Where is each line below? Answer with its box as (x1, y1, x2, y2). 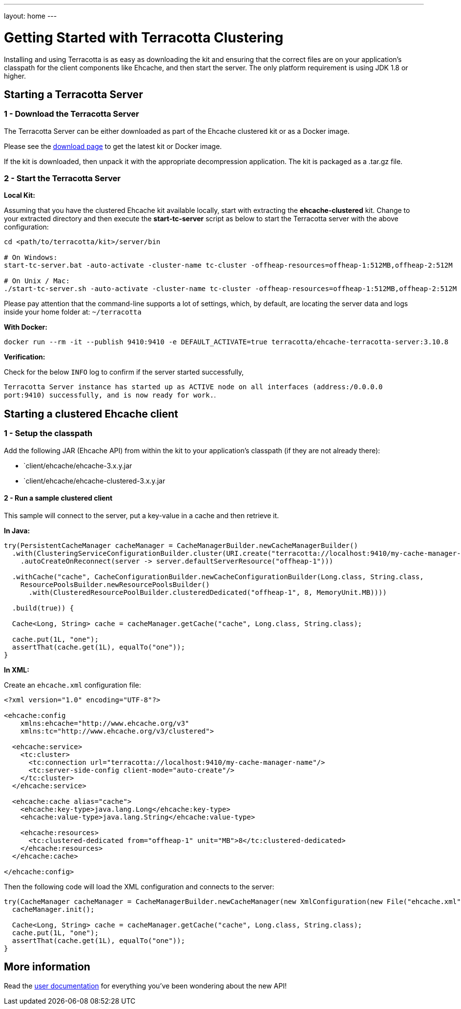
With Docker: (4, 323, 47, 332)
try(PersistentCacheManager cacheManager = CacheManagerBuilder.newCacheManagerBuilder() (4, 541, 358, 549)
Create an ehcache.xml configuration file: (4, 680, 141, 689)
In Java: (4, 526, 30, 535)
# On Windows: (4, 253, 58, 262)
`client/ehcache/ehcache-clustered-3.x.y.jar (23, 476, 166, 485)
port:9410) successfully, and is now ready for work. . (4, 391, 216, 399)
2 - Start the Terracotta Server (4, 173, 121, 184)
